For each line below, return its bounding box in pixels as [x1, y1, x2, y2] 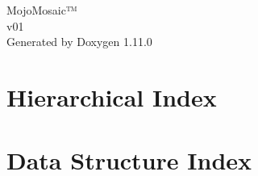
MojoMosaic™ [6, 2, 77, 18]
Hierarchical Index [6, 80, 217, 113]
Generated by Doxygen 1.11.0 [6, 33, 152, 50]
